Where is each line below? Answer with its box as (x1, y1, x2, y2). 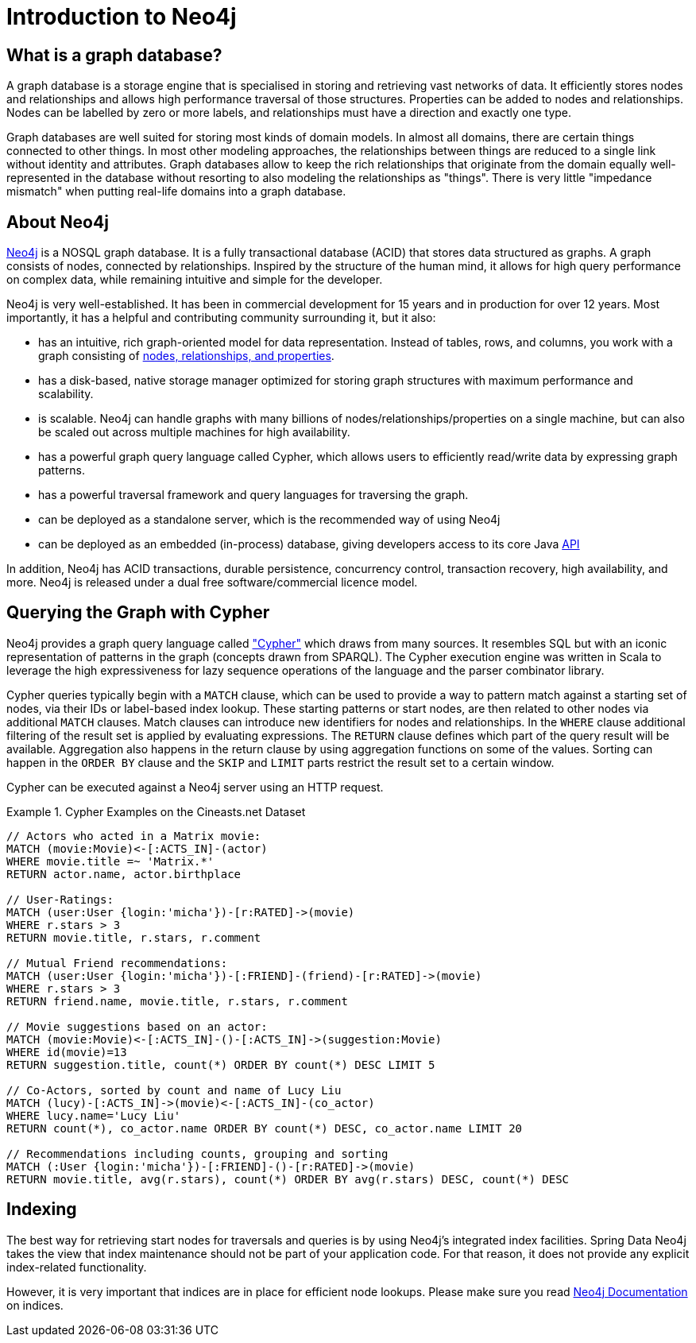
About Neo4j (6, 211, 109, 232)
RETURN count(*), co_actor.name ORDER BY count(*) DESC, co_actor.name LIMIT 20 (6, 1121, 523, 1135)
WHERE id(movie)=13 (6, 1045, 127, 1059)
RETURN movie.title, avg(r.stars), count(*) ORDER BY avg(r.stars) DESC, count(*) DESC (6, 1172, 570, 1186)
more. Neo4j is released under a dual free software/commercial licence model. (6, 575, 418, 590)
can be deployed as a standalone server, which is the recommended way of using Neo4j (38, 513, 501, 527)
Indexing (6, 1199, 77, 1220)
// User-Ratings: (6, 892, 114, 906)
